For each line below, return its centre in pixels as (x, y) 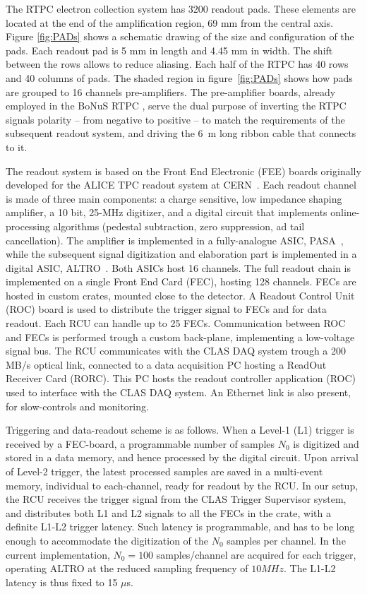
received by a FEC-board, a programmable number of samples (140, 443)
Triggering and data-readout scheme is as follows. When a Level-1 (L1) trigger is (180, 430)
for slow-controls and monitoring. (77, 406)
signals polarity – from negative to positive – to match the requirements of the (175, 119)
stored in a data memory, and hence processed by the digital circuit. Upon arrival (182, 457)
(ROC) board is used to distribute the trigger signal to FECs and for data (166, 309)
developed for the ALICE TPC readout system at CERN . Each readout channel (181, 185)
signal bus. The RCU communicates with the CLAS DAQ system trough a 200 (176, 351)
